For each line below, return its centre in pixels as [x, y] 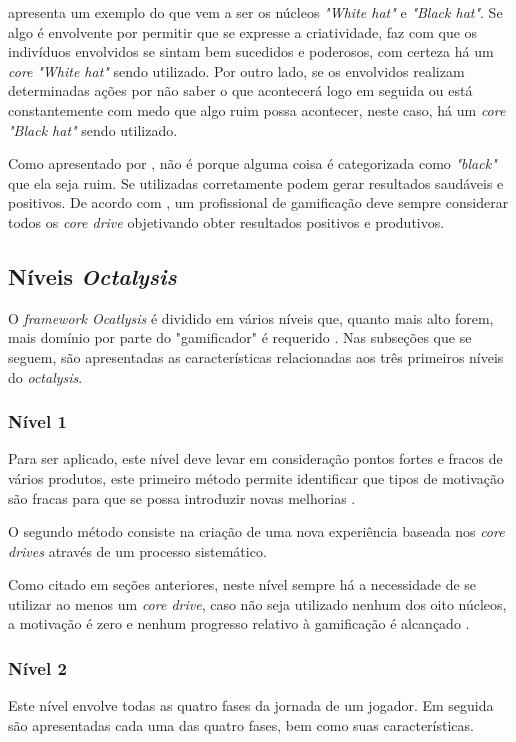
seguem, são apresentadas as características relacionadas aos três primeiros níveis [256, 356]
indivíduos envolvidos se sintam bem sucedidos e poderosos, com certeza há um [251, 51]
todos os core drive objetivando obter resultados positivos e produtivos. [226, 221]
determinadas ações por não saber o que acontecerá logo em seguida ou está [240, 90]
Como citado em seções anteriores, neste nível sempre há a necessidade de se [242, 584]
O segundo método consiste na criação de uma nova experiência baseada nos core [256, 531]
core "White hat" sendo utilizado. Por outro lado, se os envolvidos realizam [236, 70]
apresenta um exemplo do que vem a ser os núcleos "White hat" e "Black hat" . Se [255, 12]
